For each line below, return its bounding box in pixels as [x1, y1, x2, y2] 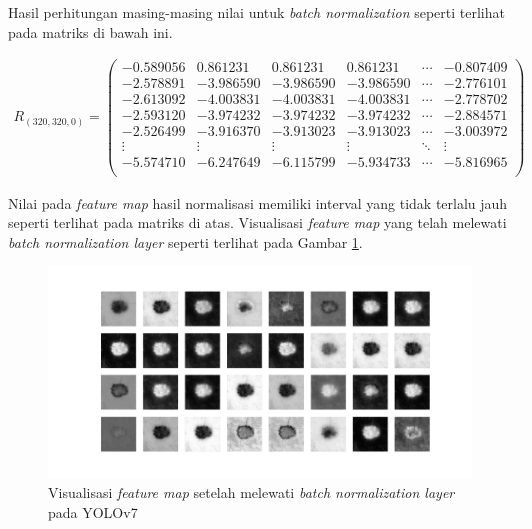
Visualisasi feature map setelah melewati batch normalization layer [48, 481, 455, 502]
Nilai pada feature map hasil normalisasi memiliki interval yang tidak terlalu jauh [8, 192, 508, 213]
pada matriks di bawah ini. [8, 21, 173, 42]
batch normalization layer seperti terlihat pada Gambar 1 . [8, 231, 363, 252]
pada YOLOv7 [48, 501, 138, 522]
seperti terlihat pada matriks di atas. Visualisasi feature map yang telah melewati [8, 212, 507, 233]
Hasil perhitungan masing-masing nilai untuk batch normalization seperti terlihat [8, 2, 505, 22]
